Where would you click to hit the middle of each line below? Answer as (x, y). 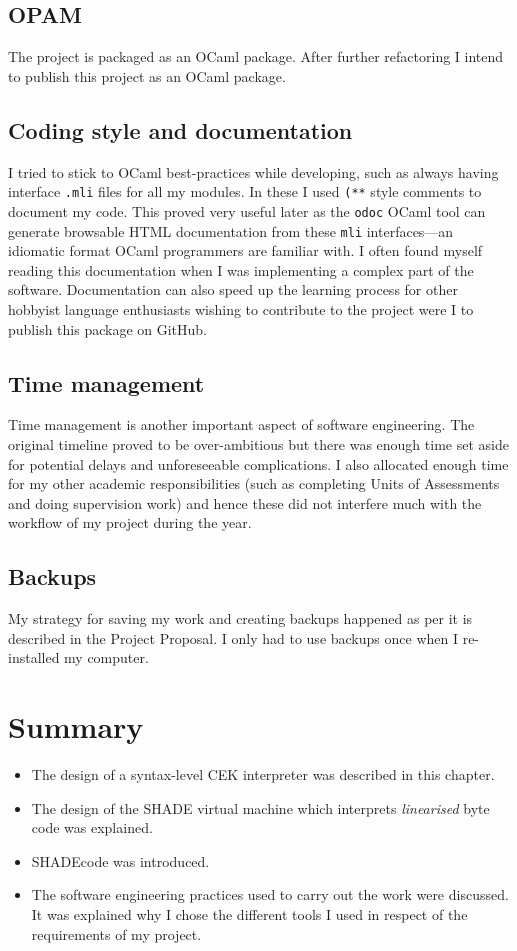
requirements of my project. (116, 933)
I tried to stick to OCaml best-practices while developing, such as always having (253, 171)
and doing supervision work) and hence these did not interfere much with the (245, 502)
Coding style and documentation (180, 129)
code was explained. (92, 827)
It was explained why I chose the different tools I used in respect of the (249, 913)
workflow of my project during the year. (130, 522)
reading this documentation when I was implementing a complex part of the (241, 269)
